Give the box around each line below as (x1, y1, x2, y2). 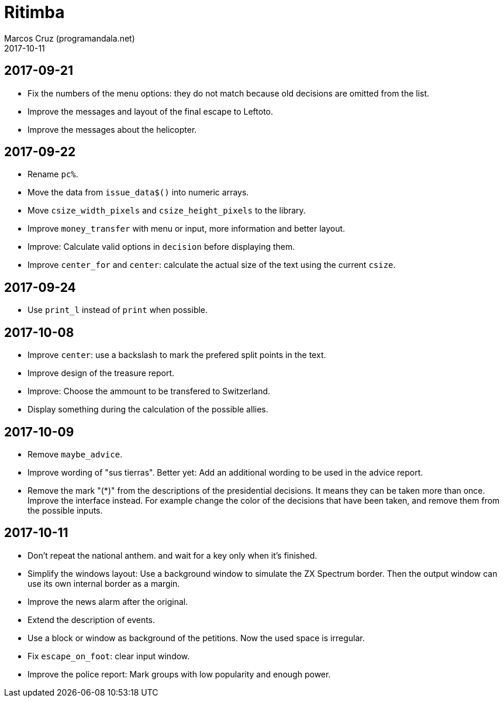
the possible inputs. (27, 505, 103, 515)
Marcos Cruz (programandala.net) (4, 33, 135, 43)
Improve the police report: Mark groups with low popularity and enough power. (27, 669, 331, 679)
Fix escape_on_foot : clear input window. (27, 651, 190, 661)
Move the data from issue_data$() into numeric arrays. (27, 187, 249, 198)
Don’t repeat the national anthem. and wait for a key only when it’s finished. (27, 550, 317, 560)
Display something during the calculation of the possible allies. (27, 404, 268, 415)
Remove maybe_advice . (27, 449, 123, 459)
